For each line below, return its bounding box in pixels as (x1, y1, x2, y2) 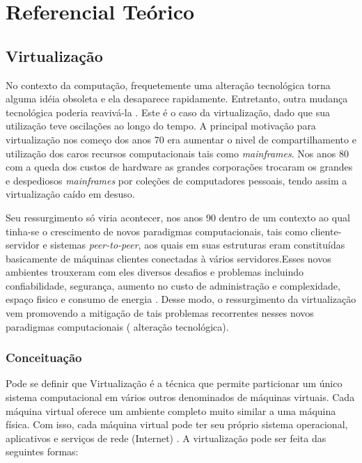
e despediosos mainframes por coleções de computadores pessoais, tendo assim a (6, 173, 347, 187)
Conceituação (6, 349, 82, 366)
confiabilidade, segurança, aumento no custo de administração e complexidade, (6, 278, 340, 292)
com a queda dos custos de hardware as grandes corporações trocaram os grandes (6, 159, 353, 174)
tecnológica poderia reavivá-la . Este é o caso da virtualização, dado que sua (6, 104, 331, 119)
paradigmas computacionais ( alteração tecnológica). (6, 319, 229, 333)
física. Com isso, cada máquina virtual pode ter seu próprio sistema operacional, (6, 417, 348, 432)
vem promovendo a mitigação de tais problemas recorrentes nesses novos (6, 306, 314, 320)
